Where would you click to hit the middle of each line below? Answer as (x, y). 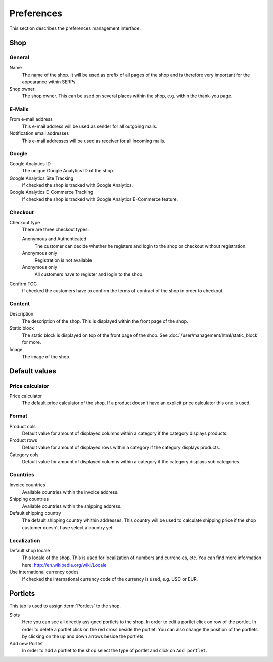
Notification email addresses (39, 133)
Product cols (22, 426)
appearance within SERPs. (49, 82)
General (19, 57)
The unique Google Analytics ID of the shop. (68, 171)
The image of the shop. (46, 356)
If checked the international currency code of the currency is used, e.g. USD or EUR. (110, 579)
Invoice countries (27, 485)
